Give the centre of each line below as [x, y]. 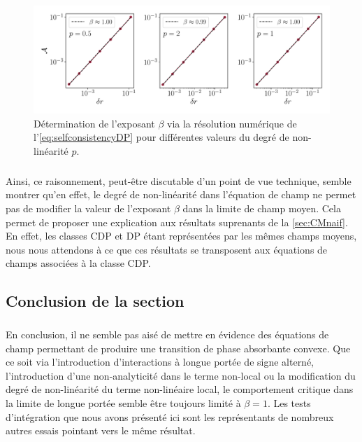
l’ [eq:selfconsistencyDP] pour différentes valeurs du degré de [161, 137]
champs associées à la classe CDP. [78, 263]
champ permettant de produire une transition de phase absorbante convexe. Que [178, 348]
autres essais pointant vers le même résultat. [101, 430]
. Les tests [289, 403]
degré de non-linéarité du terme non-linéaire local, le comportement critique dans [180, 389]
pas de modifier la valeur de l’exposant [88, 208]
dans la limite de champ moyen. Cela [262, 208]
